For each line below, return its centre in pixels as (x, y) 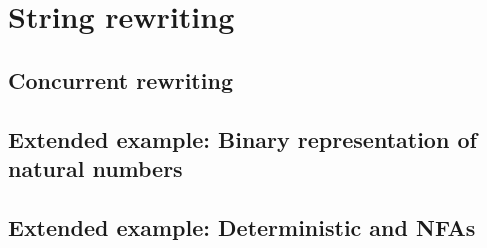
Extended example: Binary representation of (242, 138)
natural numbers (95, 167)
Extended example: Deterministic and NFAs (242, 226)
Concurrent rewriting (120, 79)
